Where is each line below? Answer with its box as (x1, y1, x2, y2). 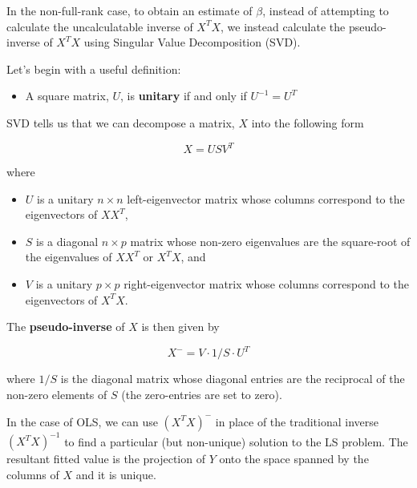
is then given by (141, 318, 220, 335)
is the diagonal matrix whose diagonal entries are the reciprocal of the (60, 370, 405, 387)
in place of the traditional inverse (215, 413, 379, 430)
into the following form (251, 114, 364, 131)
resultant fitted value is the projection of (6, 450, 205, 466)
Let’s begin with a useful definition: (6, 60, 181, 77)
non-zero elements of (6, 385, 107, 402)
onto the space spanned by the (219, 450, 369, 466)
